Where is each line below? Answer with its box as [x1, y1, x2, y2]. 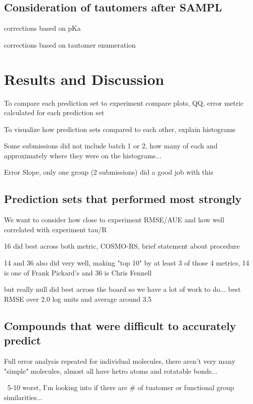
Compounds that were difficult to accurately [4, 318, 236, 333]
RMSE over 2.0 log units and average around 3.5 [4, 293, 152, 304]
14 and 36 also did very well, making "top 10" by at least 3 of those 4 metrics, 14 [4, 258, 250, 268]
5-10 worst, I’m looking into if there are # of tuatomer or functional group [7, 382, 234, 393]
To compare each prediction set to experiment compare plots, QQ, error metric [4, 97, 244, 108]
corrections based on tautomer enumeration [4, 39, 136, 50]
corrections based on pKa [4, 23, 81, 33]
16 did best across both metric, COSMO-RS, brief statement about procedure [4, 241, 240, 251]
